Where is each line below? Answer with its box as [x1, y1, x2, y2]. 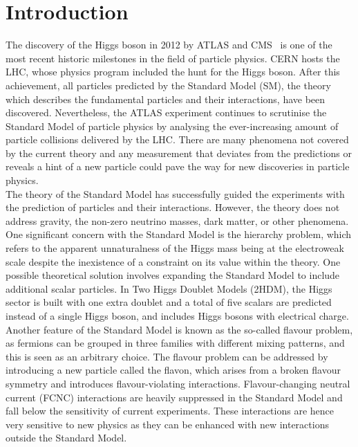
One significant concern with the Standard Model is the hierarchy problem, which [6, 227, 352, 241]
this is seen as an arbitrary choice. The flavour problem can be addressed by [6, 349, 328, 363]
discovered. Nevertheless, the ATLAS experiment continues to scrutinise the [6, 105, 327, 120]
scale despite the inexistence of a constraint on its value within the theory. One [6, 254, 341, 268]
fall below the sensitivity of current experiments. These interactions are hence [6, 403, 334, 418]
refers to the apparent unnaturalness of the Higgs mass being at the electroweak [6, 241, 344, 255]
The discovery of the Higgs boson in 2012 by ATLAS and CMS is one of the [6, 37, 332, 52]
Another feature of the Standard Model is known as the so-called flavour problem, [6, 322, 353, 336]
